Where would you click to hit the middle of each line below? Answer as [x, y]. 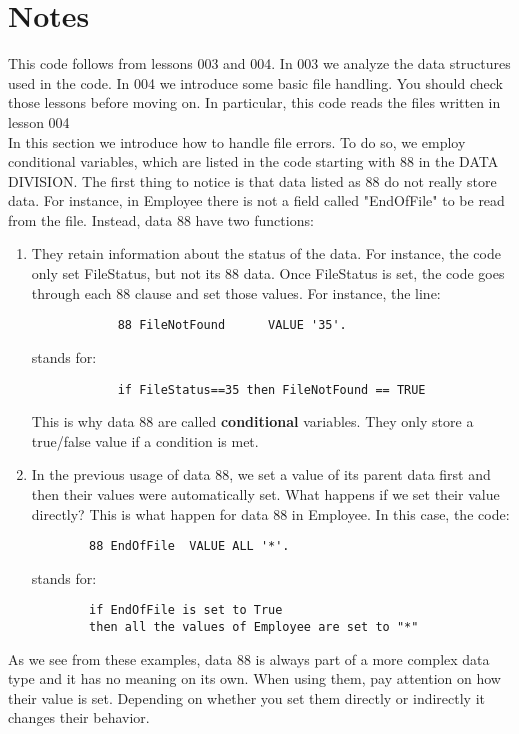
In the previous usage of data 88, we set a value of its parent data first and [261, 474]
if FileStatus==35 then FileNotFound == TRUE [271, 389]
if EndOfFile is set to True [186, 610]
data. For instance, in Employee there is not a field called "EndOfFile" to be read [256, 200]
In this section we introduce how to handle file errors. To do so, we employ [237, 141]
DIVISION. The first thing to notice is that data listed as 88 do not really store [252, 180]
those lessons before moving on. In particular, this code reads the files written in [254, 102]
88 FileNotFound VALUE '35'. [232, 325]
